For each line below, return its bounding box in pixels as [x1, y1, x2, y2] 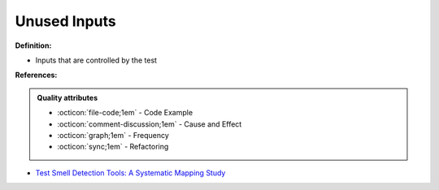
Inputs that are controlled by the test [35, 55, 158, 65]
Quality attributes [37, 93, 98, 102]
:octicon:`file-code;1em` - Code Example [57, 108, 193, 118]
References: [15, 70, 58, 80]
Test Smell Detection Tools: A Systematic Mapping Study [35, 167, 226, 178]
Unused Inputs [15, 12, 117, 30]
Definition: [15, 41, 52, 50]
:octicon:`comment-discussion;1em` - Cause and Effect [57, 119, 242, 129]
